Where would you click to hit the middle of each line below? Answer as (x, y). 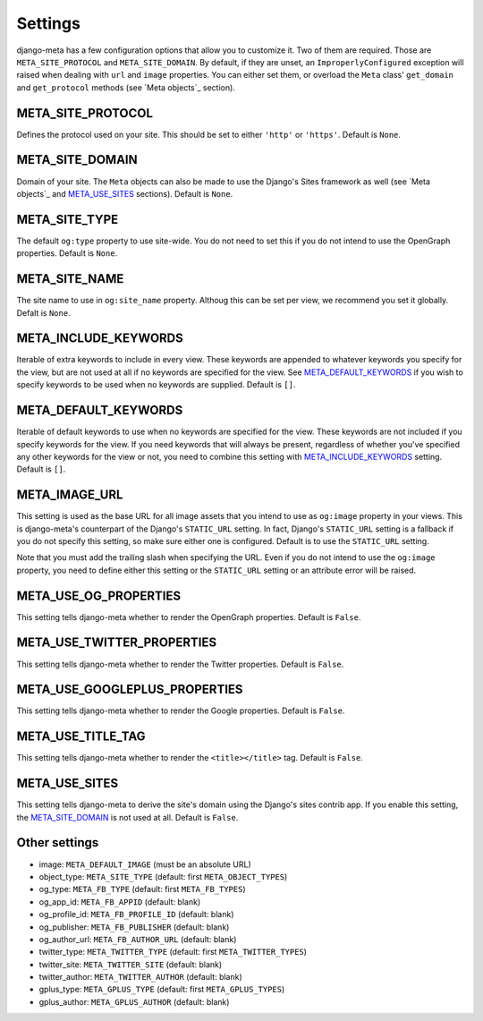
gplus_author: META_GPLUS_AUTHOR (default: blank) (134, 1001)
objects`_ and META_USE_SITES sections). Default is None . (125, 193)
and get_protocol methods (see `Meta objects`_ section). (126, 87)
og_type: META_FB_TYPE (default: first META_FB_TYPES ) (142, 889)
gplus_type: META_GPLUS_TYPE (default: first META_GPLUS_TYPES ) (162, 990)
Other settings (58, 842)
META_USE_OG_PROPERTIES (99, 596)
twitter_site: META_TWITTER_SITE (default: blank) (131, 964)
